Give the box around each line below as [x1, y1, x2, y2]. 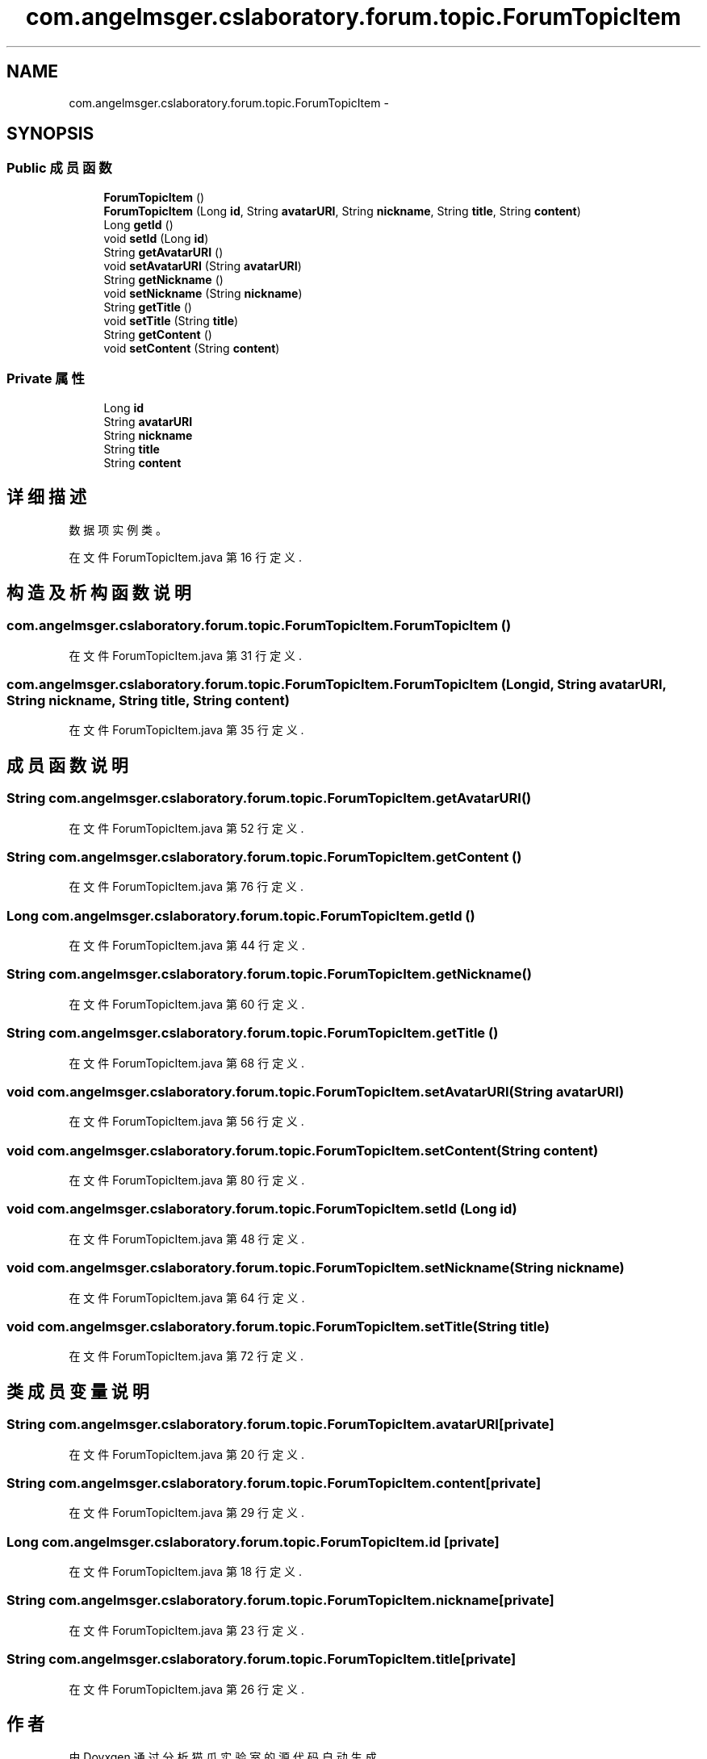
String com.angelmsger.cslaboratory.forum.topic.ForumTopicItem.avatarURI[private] [6, 1416, 554, 1433]
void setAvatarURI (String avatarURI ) [103, 258, 302, 273]
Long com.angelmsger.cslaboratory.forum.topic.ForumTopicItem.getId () [6, 907, 475, 924]
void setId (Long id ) [103, 231, 209, 245]
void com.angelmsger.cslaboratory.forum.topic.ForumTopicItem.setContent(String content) [6, 1142, 599, 1159]
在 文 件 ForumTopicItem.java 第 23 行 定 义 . [69, 1623, 304, 1637]
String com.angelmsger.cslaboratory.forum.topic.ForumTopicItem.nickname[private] [6, 1592, 554, 1609]
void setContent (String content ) [103, 341, 280, 355]
